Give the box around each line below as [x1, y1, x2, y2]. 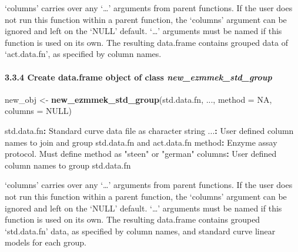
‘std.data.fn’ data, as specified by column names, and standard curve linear [5, 224, 276, 237]
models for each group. [5, 236, 86, 248]
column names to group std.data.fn [5, 159, 131, 171]
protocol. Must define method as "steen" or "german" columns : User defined [5, 147, 277, 160]
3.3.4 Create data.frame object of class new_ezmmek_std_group [5, 70, 272, 83]
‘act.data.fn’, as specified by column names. [5, 48, 162, 60]
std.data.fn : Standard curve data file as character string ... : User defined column [5, 124, 294, 136]
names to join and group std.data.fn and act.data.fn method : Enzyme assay [5, 136, 277, 148]
